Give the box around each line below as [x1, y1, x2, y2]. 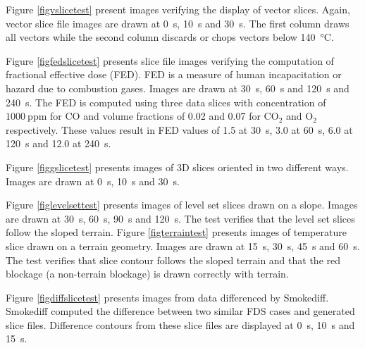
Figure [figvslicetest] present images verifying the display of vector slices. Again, [6, 2, 350, 16]
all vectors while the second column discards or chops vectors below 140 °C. [6, 30, 334, 44]
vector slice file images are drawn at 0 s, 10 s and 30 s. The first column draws [6, 15, 349, 30]
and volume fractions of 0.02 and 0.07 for [83, 108, 261, 123]
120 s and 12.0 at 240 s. [6, 136, 111, 151]
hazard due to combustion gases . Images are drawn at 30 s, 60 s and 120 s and [6, 80, 349, 95]
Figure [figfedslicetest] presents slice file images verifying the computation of [6, 53, 334, 68]
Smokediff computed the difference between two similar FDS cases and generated [6, 304, 355, 318]
